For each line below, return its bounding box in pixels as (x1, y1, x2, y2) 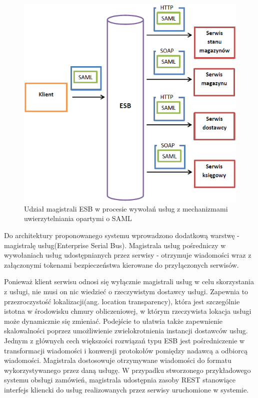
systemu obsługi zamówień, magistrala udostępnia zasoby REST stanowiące (4, 374, 235, 385)
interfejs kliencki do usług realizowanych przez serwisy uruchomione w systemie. (4, 384, 249, 394)
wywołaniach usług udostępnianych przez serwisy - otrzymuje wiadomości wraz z (4, 250, 251, 260)
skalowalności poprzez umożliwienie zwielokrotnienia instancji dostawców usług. (4, 325, 248, 336)
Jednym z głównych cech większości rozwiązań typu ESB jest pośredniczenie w (4, 335, 245, 345)
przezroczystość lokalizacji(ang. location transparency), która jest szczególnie (4, 296, 240, 306)
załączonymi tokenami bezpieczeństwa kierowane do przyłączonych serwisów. (4, 259, 239, 270)
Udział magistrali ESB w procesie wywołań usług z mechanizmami (24, 203, 228, 214)
